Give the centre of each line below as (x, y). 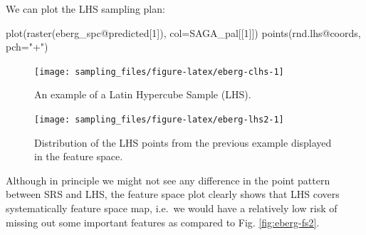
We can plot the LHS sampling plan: (85, 9)
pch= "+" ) (27, 47)
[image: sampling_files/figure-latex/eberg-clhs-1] (159, 72)
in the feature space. (79, 156)
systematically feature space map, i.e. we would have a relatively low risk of (172, 208)
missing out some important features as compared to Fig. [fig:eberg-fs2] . (163, 222)
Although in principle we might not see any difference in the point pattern (168, 180)
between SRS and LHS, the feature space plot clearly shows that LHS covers (173, 194)
